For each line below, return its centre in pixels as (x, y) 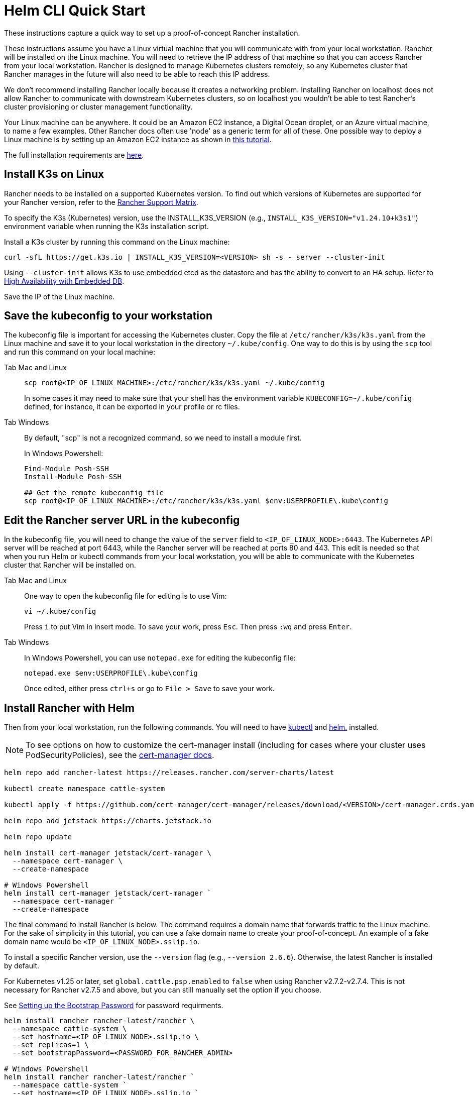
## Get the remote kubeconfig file (94, 493)
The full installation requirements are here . (74, 155)
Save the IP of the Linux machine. (60, 296)
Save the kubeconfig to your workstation (108, 316)
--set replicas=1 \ (50, 1045)
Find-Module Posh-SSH (67, 469)
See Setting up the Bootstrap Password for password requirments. (114, 1006)
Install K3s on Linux (54, 174)
